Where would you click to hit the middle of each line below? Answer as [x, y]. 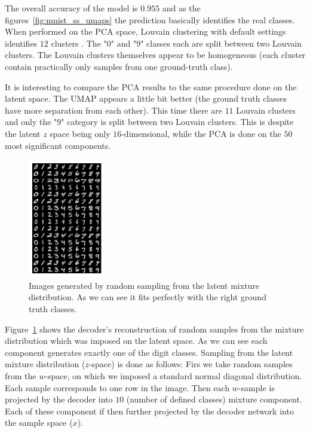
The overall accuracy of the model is [71, 8]
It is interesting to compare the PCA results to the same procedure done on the [151, 86]
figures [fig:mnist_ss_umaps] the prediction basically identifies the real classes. [150, 19]
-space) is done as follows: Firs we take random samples [191, 364]
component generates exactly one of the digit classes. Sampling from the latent [149, 352]
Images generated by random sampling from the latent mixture [144, 285]
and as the [181, 8]
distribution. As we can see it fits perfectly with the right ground [148, 297]
